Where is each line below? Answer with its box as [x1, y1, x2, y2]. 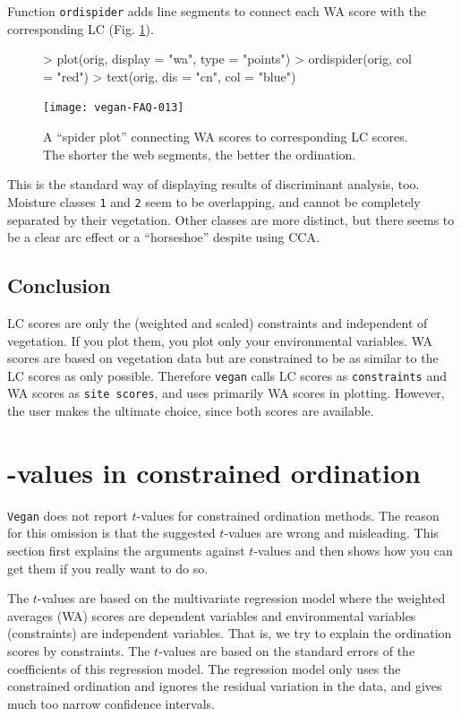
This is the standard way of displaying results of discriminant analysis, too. [7, 175, 420, 194]
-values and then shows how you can [253, 540, 453, 559]
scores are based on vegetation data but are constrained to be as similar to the [7, 349, 439, 367]
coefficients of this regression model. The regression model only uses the [7, 659, 401, 677]
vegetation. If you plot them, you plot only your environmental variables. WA [7, 331, 433, 349]
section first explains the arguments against [7, 540, 245, 559]
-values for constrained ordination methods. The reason [136, 505, 440, 524]
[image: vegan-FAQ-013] [43, 101, 184, 115]
